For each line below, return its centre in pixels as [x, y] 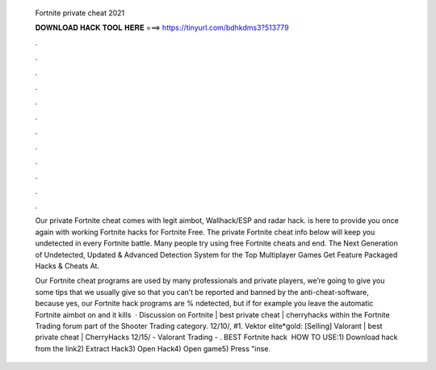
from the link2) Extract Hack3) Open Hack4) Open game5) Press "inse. [153, 348]
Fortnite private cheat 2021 [80, 13]
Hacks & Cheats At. [67, 266]
